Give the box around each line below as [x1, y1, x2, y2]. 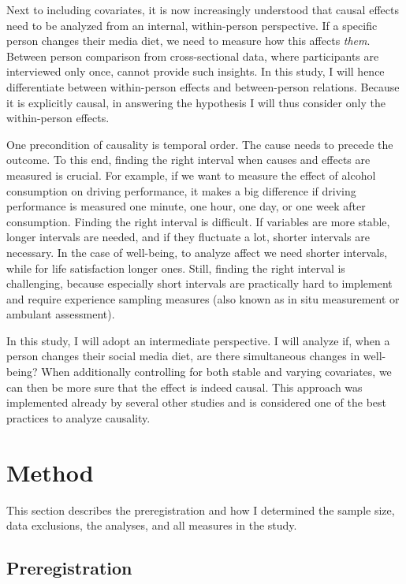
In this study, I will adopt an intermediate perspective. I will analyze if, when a [6, 332, 390, 348]
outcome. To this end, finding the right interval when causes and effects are [6, 151, 371, 168]
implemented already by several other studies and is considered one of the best [6, 394, 387, 411]
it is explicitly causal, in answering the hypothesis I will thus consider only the [6, 94, 386, 110]
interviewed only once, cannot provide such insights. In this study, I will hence [6, 63, 385, 80]
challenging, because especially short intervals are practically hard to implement [6, 275, 393, 292]
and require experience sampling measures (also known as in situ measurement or [6, 290, 400, 307]
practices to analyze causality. [6, 409, 151, 426]
